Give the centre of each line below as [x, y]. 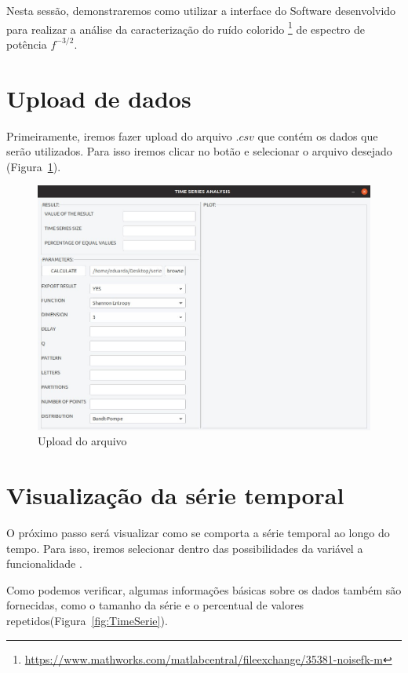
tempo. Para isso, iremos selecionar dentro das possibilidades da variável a [185, 548]
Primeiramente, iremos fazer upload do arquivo [119, 135]
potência [27, 44]
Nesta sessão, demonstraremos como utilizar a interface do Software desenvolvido [201, 10]
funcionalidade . [44, 563]
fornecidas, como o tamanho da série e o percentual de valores [155, 605]
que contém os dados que [318, 135]
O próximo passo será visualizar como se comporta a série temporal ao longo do [198, 533]
